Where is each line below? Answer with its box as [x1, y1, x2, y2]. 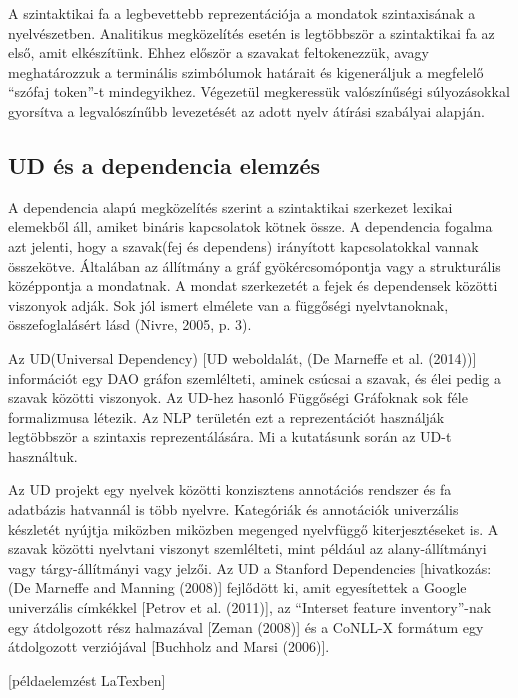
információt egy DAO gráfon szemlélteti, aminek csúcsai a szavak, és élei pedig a [8, 367, 501, 388]
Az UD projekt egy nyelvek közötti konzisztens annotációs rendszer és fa [8, 479, 452, 500]
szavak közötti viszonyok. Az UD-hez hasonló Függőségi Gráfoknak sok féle [8, 387, 468, 408]
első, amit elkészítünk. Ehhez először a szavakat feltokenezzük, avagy [8, 42, 429, 63]
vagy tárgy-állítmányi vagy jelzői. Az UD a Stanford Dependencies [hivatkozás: [8, 557, 492, 578]
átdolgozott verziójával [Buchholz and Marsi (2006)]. [8, 636, 330, 657]
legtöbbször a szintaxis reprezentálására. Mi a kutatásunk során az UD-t [8, 426, 452, 447]
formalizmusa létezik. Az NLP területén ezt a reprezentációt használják [8, 406, 445, 427]
